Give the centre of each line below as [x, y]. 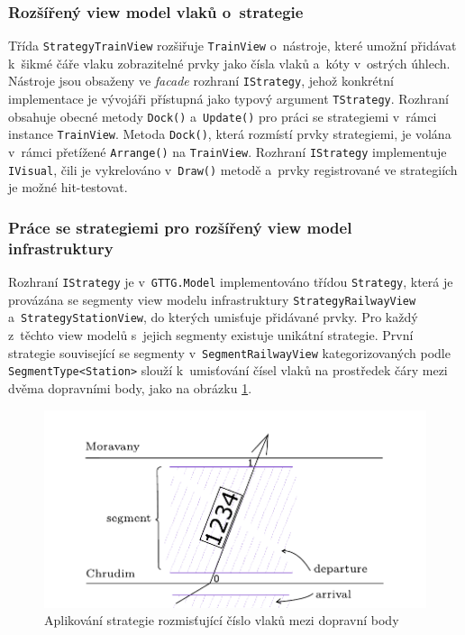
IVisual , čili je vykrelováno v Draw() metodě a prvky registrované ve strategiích [233, 169]
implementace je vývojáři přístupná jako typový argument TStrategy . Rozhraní [228, 99]
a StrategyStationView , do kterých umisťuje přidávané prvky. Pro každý [213, 317]
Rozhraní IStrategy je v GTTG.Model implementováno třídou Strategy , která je [231, 282]
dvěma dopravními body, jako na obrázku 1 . [130, 388]
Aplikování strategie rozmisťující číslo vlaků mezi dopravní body [222, 620]
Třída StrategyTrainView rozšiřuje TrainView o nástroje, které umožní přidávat [232, 46]
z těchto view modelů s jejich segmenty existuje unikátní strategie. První [211, 335]
